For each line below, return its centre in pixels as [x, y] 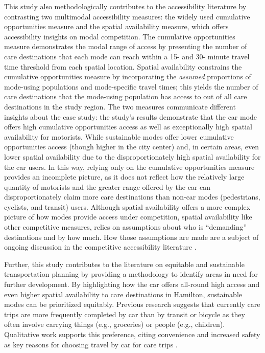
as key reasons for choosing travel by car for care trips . [91, 344]
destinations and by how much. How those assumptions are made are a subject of [131, 237]
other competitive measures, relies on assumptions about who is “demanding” [126, 227]
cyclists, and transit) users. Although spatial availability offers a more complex [127, 206]
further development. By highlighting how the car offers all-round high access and [132, 284]
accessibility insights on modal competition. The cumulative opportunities [120, 36]
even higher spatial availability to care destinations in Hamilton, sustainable [123, 294]
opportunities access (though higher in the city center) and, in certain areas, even [132, 147]
